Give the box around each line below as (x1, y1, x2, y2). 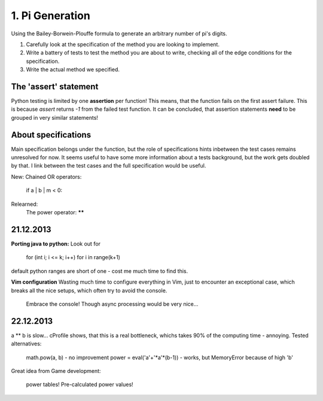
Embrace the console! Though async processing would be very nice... (26, 300, 199, 308)
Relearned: (11, 200, 38, 208)
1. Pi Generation (11, 9, 91, 22)
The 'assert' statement (11, 81, 99, 92)
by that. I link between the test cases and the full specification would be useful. (11, 162, 206, 169)
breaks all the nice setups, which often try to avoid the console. (11, 287, 167, 294)
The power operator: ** (26, 209, 84, 216)
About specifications (11, 129, 92, 140)
